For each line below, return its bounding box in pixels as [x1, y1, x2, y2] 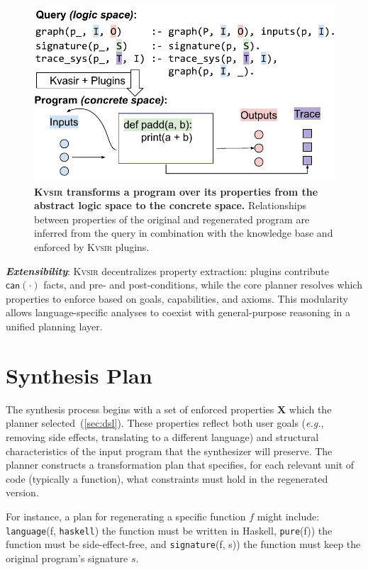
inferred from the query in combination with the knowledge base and [34, 225, 333, 240]
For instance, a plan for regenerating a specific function [6, 508, 246, 523]
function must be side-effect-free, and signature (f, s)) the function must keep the [6, 537, 361, 552]
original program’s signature [6, 550, 128, 565]
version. [6, 485, 39, 500]
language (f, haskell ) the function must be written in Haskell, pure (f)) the [6, 522, 333, 537]
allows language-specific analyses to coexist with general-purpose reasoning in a [6, 305, 350, 320]
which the [289, 401, 332, 416]
